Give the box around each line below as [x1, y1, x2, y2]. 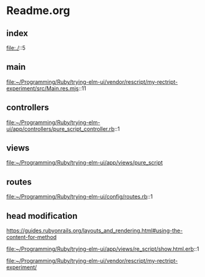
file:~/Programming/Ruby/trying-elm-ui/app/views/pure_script [6, 159, 163, 166]
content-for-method [6, 234, 57, 241]
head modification [6, 210, 78, 221]
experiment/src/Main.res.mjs [6, 84, 79, 92]
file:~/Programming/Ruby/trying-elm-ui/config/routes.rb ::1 [6, 193, 153, 201]
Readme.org [6, 4, 70, 18]
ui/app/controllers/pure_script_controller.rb [6, 125, 115, 132]
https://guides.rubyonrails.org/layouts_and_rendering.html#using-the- [6, 227, 183, 234]
